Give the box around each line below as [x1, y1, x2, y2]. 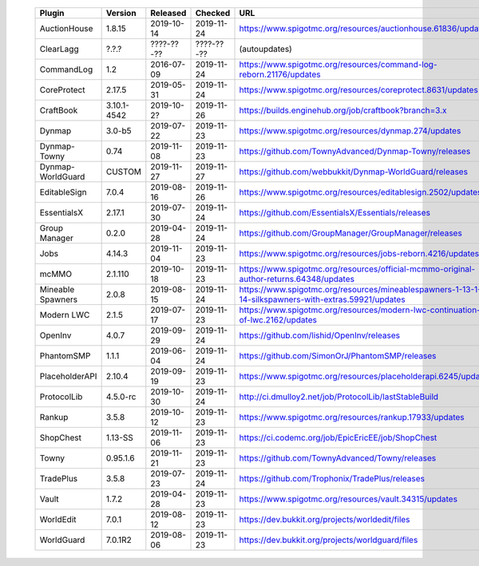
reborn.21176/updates [239, 69, 321, 80]
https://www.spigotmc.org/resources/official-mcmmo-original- [239, 263, 476, 275]
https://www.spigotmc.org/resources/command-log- [239, 59, 437, 69]
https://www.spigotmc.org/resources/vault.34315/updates [239, 493, 458, 505]
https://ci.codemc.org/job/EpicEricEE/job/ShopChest [239, 432, 437, 443]
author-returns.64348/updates [239, 274, 355, 284]
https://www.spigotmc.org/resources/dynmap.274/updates [239, 125, 461, 136]
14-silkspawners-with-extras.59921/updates [239, 294, 406, 305]
